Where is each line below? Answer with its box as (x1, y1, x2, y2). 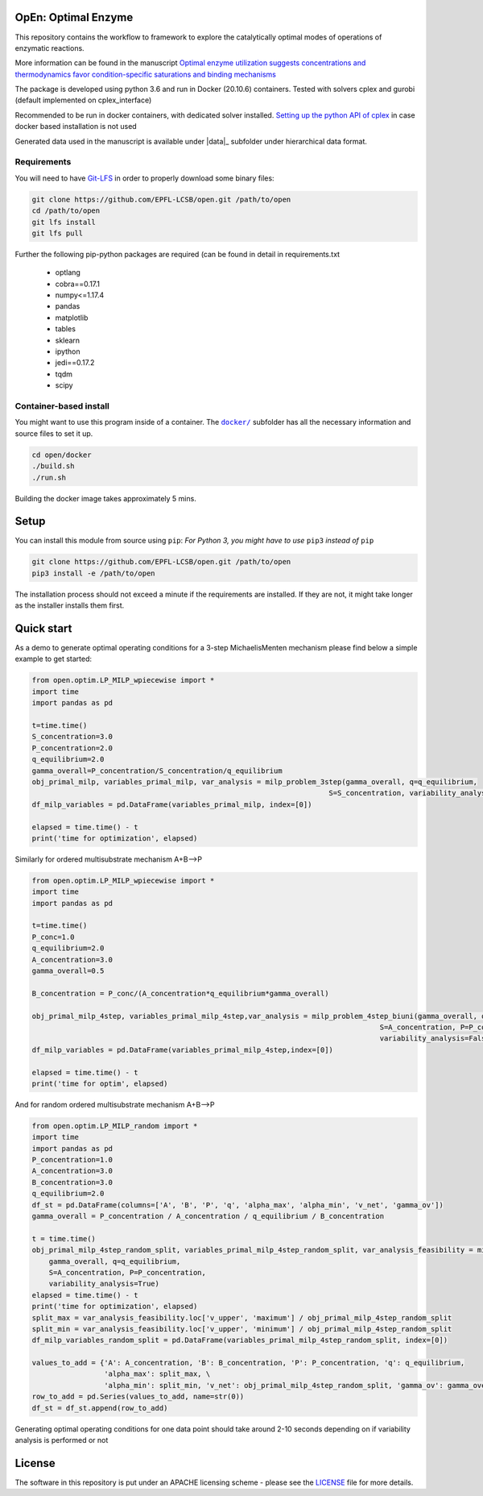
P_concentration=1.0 (31, 1155, 113, 1165)
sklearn (55, 335, 80, 345)
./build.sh (31, 462, 75, 471)
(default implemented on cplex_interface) (14, 95, 152, 105)
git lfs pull (31, 228, 84, 238)
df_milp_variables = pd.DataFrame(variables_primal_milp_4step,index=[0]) (31, 1045, 334, 1054)
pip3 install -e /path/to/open (31, 568, 156, 578)
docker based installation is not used (14, 122, 137, 131)
